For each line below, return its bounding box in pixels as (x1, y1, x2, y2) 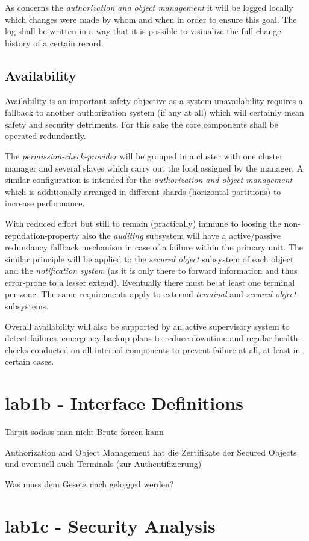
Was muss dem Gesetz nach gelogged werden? (5, 477, 174, 490)
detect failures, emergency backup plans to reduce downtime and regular (5, 332, 272, 344)
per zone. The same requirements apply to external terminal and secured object (5, 288, 296, 300)
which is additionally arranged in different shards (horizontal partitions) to (5, 185, 281, 197)
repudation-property (5, 229, 80, 241)
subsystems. (5, 300, 49, 312)
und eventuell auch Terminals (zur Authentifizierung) (5, 457, 202, 470)
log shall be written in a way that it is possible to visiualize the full (5, 25, 254, 37)
